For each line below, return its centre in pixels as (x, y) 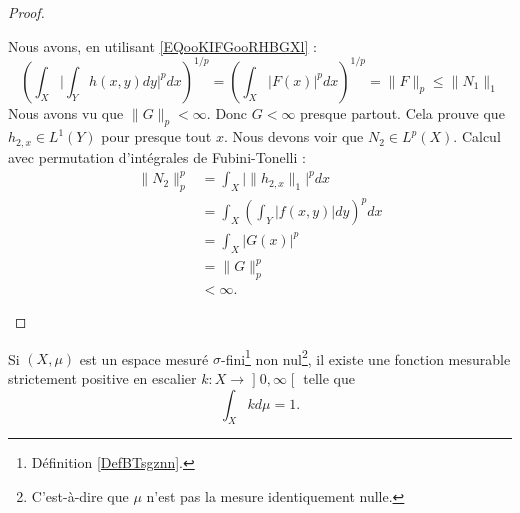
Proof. (26, 12)
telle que (329, 377)
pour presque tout (156, 136)
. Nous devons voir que (293, 136)
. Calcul (477, 136)
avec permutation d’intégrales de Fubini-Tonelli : (157, 156)
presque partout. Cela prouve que (402, 112)
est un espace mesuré (144, 358)
